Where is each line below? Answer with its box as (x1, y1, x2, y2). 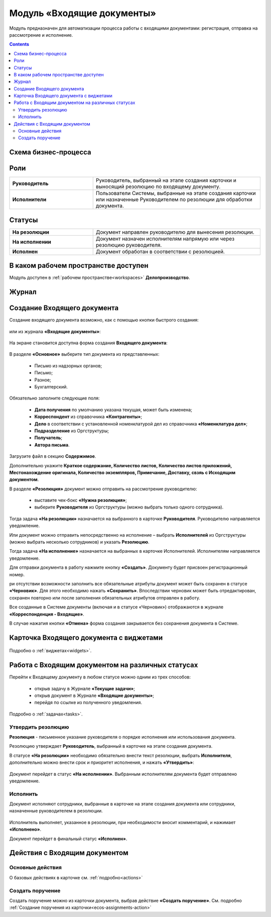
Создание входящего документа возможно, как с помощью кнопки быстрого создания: (9, 317, 199, 323)
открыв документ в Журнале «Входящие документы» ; (34, 692, 155, 698)
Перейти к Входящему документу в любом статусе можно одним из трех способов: (9, 674, 191, 680)
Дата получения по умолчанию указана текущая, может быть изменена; (34, 406, 193, 413)
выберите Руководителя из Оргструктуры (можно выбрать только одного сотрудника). (34, 504, 224, 510)
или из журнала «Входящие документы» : (9, 328, 101, 334)
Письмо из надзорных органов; (34, 362, 102, 369)
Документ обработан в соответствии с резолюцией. (95, 248, 225, 255)
